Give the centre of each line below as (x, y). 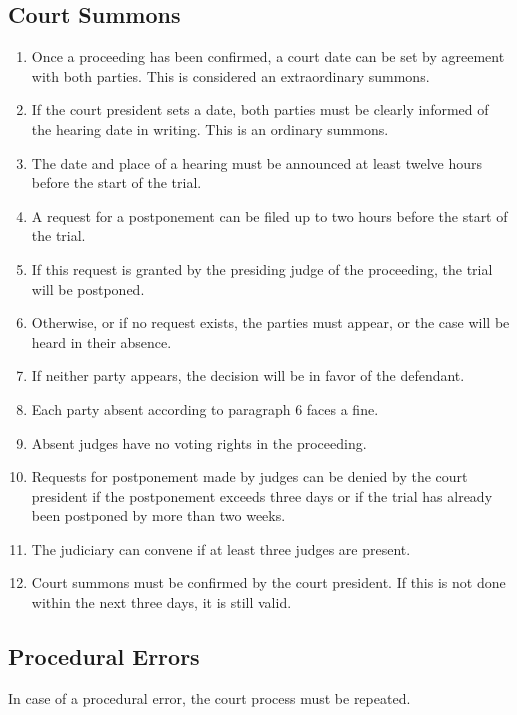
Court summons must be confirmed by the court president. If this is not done (268, 582)
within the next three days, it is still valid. (161, 602)
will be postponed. (88, 288)
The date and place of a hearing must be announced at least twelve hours (257, 162)
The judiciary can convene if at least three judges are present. (221, 548)
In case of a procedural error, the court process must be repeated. (209, 697)
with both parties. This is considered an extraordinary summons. (230, 75)
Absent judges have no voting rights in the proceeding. (199, 442)
